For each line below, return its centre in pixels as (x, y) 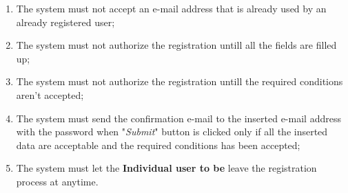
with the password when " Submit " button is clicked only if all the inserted (172, 132)
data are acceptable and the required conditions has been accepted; (158, 145)
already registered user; (65, 22)
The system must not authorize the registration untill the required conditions (180, 81)
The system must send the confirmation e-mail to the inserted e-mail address (178, 118)
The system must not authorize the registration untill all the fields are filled (176, 45)
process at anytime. (57, 181)
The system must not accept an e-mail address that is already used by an (171, 8)
